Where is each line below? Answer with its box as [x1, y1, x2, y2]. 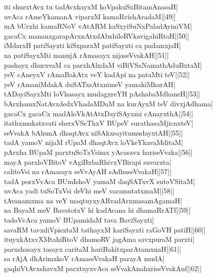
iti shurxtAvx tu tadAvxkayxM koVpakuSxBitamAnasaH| [4, 1, 178, 11]
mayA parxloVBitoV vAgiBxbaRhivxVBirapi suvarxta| [4, 156, 172, 167]
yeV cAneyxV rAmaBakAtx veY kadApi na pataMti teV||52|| [4, 69, 190, 80]
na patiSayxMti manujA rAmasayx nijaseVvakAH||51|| [4, 49, 169, 60]
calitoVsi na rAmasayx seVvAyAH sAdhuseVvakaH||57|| [4, 166, 172, 177]
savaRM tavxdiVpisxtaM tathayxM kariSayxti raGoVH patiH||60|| [4, 224, 206, 234]
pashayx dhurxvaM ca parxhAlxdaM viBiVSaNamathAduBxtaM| [4, 59, 202, 70]
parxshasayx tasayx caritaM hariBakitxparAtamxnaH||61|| [4, 243, 181, 254]
